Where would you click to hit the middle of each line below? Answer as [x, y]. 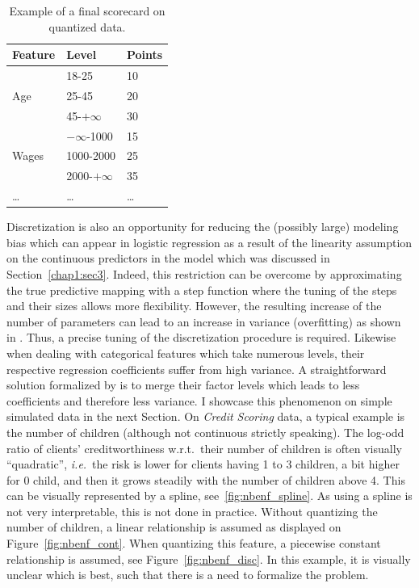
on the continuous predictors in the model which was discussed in [168, 258]
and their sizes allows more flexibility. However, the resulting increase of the [194, 306]
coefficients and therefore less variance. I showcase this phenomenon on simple [199, 400]
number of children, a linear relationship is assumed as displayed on [174, 527]
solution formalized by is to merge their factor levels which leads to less [183, 385]
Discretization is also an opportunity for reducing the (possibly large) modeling [203, 227]
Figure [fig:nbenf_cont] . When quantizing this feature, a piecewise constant [194, 543]
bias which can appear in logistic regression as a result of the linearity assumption [209, 242]
